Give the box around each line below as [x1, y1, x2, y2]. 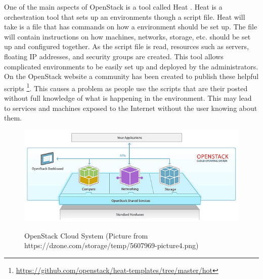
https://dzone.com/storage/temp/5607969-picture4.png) [24, 240, 199, 251]
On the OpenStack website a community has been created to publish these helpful [4, 71, 259, 82]
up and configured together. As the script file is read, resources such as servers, [4, 41, 249, 52]
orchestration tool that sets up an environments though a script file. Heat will [4, 11, 245, 22]
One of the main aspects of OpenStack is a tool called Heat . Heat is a [4, 2, 223, 12]
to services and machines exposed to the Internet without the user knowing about [4, 102, 257, 113]
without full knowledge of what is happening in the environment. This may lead [4, 93, 252, 103]
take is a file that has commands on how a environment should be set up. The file [4, 21, 257, 32]
